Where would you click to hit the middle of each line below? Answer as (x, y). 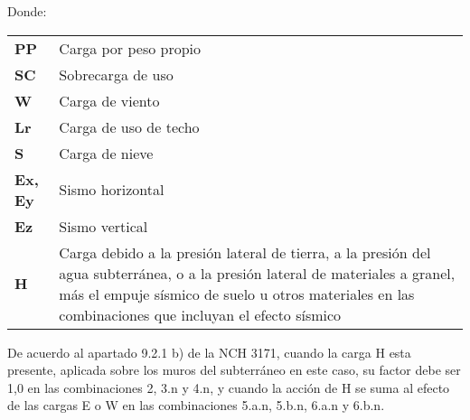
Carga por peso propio (130, 48)
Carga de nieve (106, 153)
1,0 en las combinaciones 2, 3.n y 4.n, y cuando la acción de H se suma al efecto (229, 387)
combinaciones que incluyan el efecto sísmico (200, 314)
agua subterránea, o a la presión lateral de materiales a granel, (257, 273)
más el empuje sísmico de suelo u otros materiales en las (237, 294)
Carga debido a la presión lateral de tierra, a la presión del (245, 252)
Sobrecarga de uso (116, 74)
